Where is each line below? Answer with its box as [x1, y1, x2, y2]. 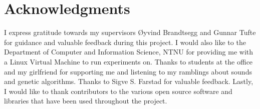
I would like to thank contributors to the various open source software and [4, 85, 232, 96]
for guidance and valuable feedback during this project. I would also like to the [4, 36, 246, 47]
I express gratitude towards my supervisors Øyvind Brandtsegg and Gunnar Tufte [4, 27, 256, 37]
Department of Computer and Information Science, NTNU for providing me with [4, 46, 253, 57]
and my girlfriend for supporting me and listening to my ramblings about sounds [4, 66, 252, 76]
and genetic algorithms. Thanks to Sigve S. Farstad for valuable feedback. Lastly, [4, 76, 253, 86]
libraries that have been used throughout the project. [4, 95, 167, 106]
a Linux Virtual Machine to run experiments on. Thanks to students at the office [4, 56, 253, 66]
